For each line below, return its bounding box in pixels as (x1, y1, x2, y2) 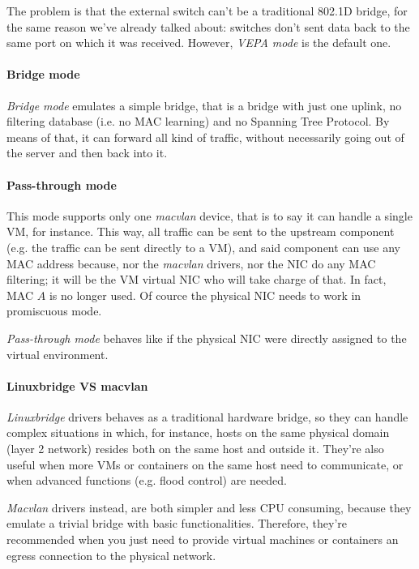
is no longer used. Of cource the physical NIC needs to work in (49, 286, 361, 303)
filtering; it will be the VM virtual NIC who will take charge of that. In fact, (6, 271, 387, 288)
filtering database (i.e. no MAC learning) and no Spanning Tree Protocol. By (6, 113, 390, 130)
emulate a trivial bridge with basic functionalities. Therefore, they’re (6, 515, 347, 532)
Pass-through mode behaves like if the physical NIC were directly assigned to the (6, 329, 407, 346)
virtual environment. (6, 345, 109, 362)
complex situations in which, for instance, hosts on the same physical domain (6, 424, 390, 441)
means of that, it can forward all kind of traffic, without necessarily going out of (6, 128, 404, 145)
